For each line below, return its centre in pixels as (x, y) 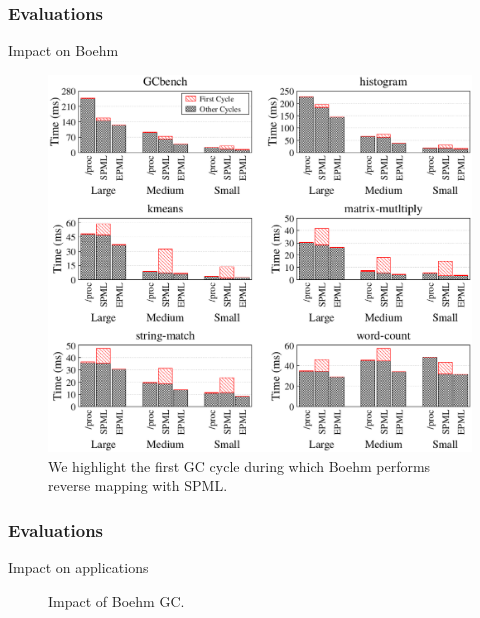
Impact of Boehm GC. (116, 600)
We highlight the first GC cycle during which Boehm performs (239, 465)
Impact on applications (78, 567)
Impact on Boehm (63, 50)
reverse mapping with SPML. (138, 485)
